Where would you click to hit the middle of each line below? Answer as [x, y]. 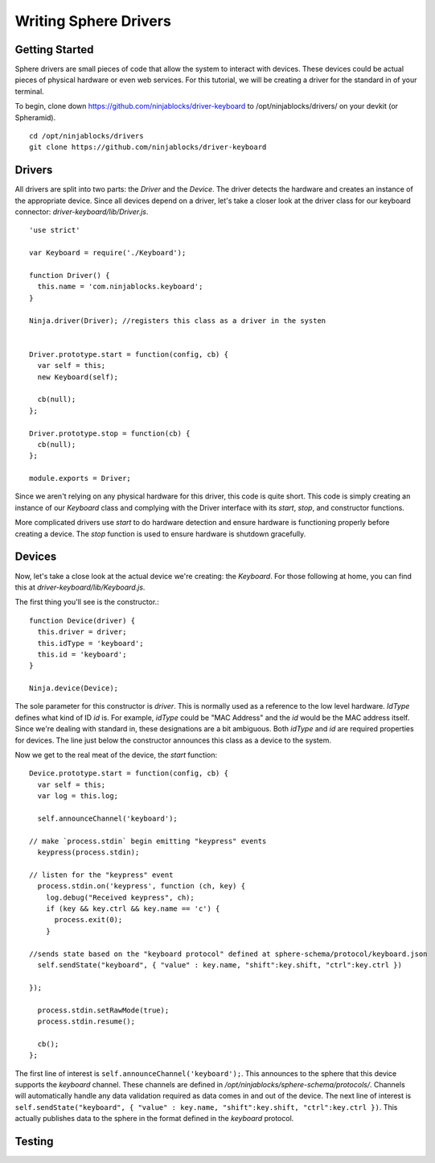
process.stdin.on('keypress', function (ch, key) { [141, 886]
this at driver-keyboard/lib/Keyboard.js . [80, 587]
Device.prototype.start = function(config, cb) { [129, 774]
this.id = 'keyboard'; [82, 654]
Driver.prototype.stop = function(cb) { [110, 433]
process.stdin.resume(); [86, 1022]
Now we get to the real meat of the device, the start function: [116, 755]
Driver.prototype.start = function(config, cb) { [129, 354]
